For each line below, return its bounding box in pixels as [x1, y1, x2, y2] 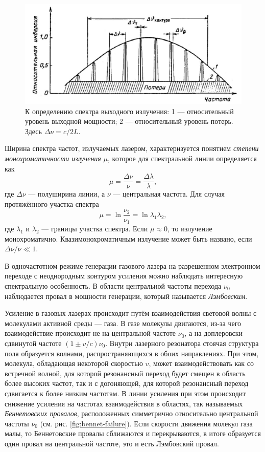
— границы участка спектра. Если [41, 223, 148, 233]
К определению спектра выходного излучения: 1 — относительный [25, 105, 234, 116]
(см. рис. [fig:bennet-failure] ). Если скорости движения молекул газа [40, 418, 253, 428]
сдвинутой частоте [5, 337, 62, 348]
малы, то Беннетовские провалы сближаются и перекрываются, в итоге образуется [5, 428, 261, 439]
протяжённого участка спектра [5, 198, 99, 209]
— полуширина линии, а [28, 188, 105, 199]
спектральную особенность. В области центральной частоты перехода [5, 280, 222, 291]
